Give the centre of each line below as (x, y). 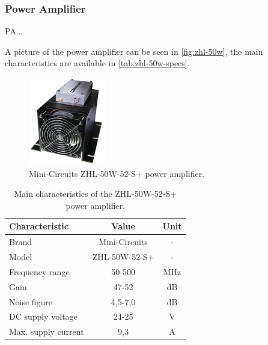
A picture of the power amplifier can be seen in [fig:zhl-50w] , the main (134, 51)
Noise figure (31, 301)
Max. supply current (47, 331)
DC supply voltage (43, 316)
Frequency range (39, 271)
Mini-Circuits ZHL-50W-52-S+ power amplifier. (117, 173)
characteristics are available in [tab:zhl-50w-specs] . (97, 63)
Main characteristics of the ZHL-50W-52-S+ (96, 194)
